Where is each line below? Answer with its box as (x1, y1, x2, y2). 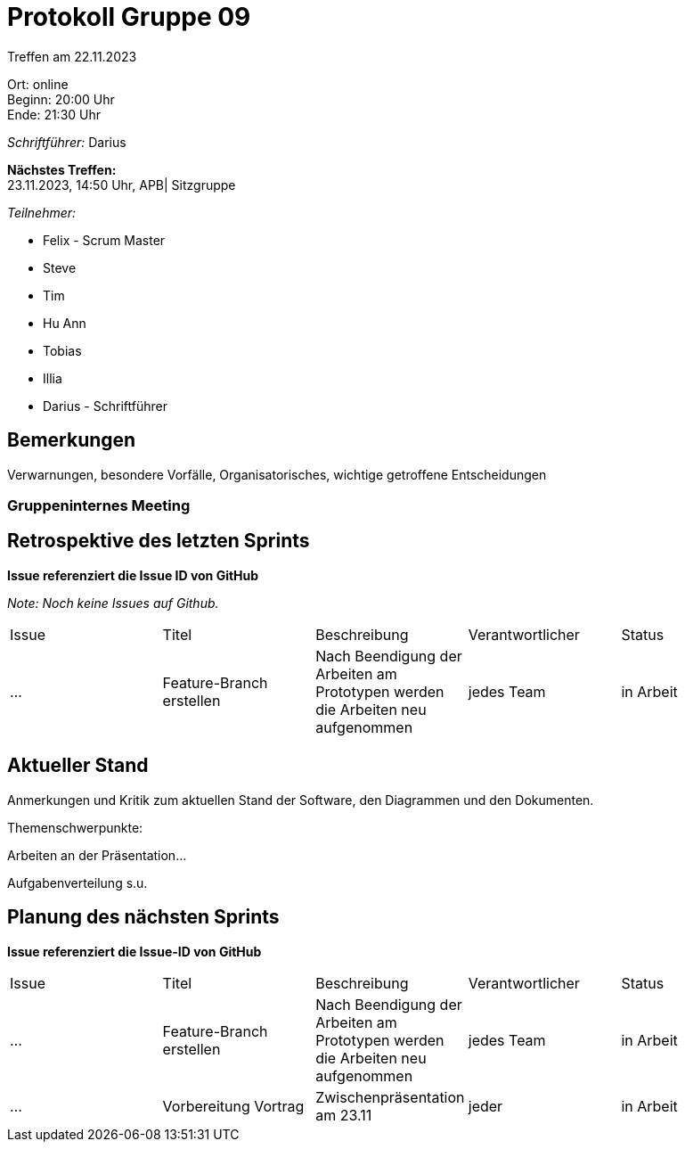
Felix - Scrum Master (43, 232, 166, 248)
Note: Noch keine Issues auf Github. (7, 595, 219, 611)
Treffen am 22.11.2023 (7, 48, 137, 64)
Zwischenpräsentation (315, 1087, 465, 1106)
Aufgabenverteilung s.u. (7, 874, 148, 890)
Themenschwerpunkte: (7, 819, 143, 835)
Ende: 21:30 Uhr (7, 106, 102, 122)
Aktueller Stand (7, 754, 149, 777)
